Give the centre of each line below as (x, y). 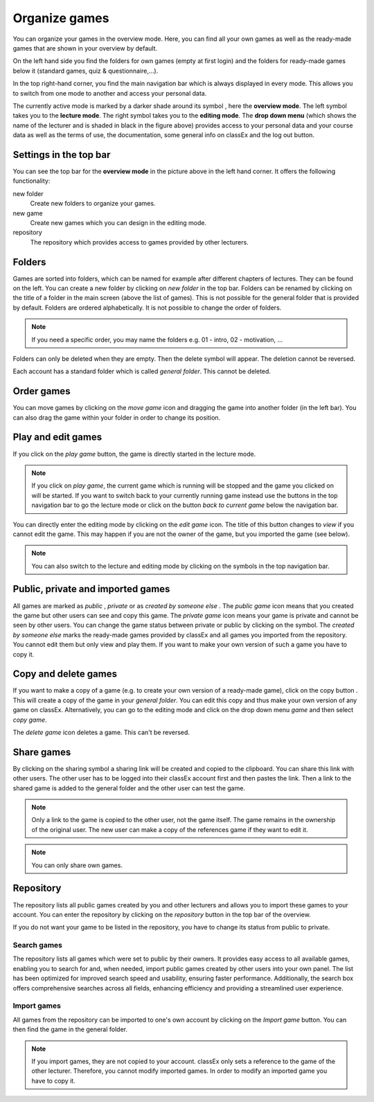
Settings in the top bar (62, 155)
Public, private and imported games (91, 589)
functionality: (32, 181)
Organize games (61, 18)
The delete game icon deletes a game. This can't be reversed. (101, 732)
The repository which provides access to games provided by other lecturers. (139, 242)
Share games (42, 752)
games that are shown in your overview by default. (85, 48)
